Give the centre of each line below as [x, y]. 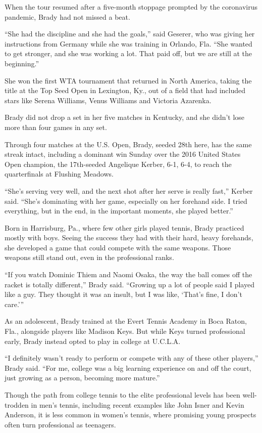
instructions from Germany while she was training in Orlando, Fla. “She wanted [128, 43]
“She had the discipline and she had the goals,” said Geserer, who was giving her [130, 34]
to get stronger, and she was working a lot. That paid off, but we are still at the [128, 53]
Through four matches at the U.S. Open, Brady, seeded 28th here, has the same [128, 144]
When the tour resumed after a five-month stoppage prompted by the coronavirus [131, 7]
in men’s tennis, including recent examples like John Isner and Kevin [138, 404]
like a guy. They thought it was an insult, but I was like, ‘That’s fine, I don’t [123, 294]
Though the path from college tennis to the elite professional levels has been [122, 395]
